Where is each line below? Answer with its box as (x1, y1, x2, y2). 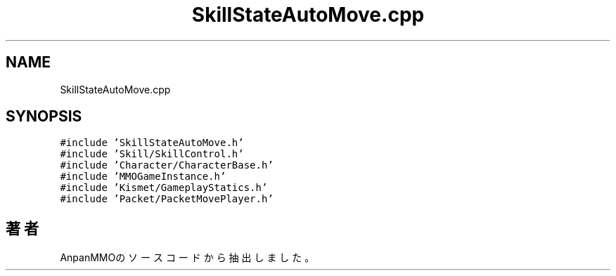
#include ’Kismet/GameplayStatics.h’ (60, 182, 268, 194)
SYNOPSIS (6, 107, 82, 126)
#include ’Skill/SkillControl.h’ (60, 148, 244, 160)
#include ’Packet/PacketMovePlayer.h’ (60, 193, 274, 205)
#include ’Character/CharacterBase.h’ (60, 159, 274, 171)
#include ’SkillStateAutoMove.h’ (60, 137, 244, 149)
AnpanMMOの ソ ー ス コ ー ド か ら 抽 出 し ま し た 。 (60, 251, 315, 264)
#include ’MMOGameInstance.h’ (60, 171, 226, 183)
